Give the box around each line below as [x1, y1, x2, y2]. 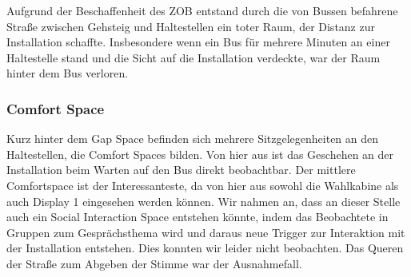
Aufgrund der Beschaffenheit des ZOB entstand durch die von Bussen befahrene [6, 2, 398, 18]
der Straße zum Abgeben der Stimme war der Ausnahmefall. [6, 255, 302, 271]
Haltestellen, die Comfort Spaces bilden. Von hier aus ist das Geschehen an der [6, 145, 394, 162]
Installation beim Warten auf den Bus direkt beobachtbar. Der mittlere [6, 161, 356, 178]
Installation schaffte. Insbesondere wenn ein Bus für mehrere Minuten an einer [6, 34, 390, 50]
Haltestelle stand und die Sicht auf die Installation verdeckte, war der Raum [6, 49, 381, 65]
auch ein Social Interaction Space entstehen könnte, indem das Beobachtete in [6, 208, 389, 225]
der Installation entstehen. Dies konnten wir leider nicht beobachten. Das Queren [6, 239, 404, 256]
